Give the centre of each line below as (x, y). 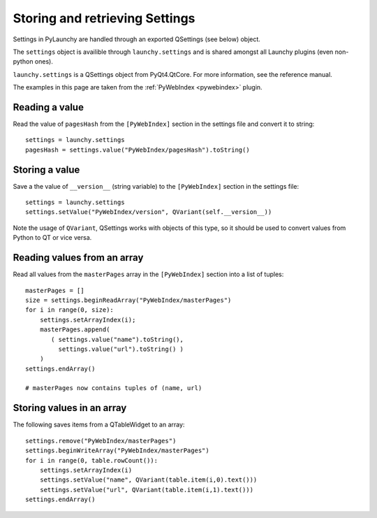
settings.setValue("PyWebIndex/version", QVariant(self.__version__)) (149, 212)
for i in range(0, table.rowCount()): (92, 460)
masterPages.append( (75, 330)
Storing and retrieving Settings (104, 18)
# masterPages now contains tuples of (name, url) (114, 388)
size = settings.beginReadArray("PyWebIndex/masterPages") (128, 300)
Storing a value (46, 170)
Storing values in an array (70, 408)
